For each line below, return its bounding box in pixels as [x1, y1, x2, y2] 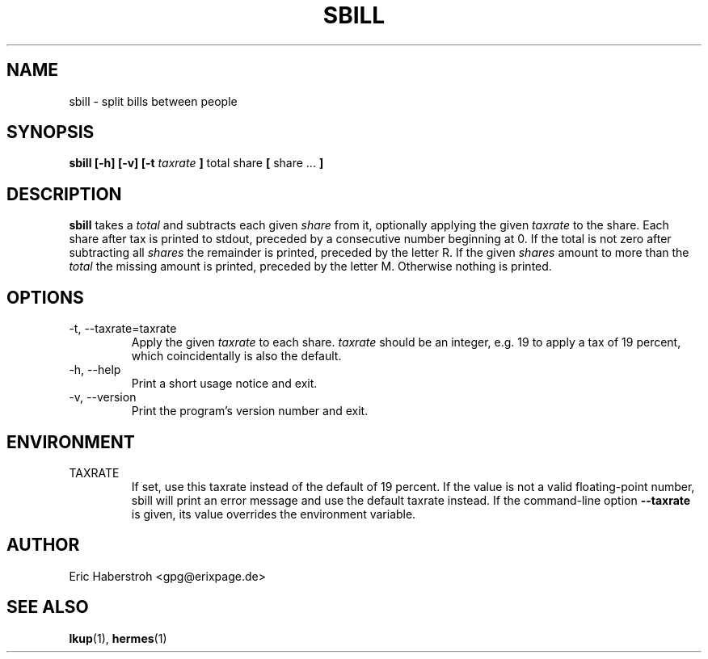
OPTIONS [6, 287, 84, 308]
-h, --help [69, 363, 121, 377]
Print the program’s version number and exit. [131, 404, 369, 418]
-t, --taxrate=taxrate [69, 321, 177, 336]
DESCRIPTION [6, 183, 122, 204]
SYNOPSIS [6, 122, 95, 143]
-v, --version [69, 390, 137, 405]
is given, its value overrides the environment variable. [131, 506, 416, 521]
